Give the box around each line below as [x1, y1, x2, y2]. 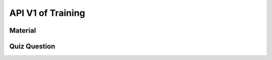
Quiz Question [9, 42, 55, 51]
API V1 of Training [9, 7, 86, 18]
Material [9, 26, 36, 35]
